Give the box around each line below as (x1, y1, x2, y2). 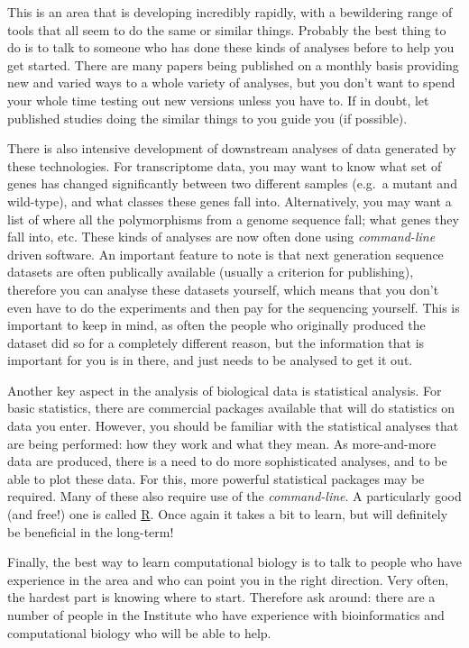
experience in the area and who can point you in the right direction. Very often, (7, 570, 449, 589)
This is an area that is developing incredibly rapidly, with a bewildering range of (7, 3, 453, 21)
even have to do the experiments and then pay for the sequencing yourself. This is (7, 297, 460, 316)
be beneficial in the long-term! (7, 522, 174, 541)
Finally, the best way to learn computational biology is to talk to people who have (7, 552, 463, 571)
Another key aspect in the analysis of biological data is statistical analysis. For (7, 380, 442, 399)
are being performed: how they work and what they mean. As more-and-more (7, 434, 437, 452)
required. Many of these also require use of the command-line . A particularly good (7, 487, 462, 506)
